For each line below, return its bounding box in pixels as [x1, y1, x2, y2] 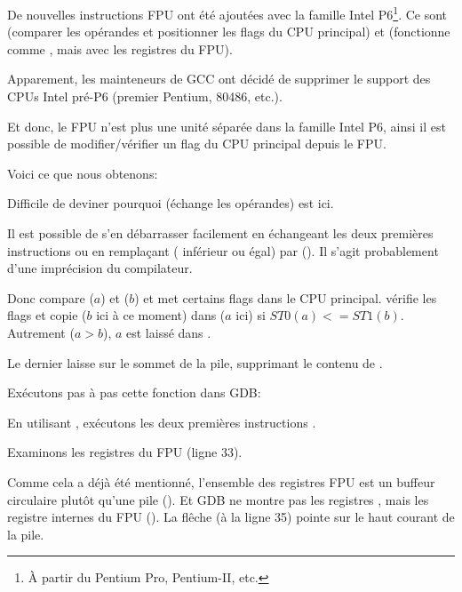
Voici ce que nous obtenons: [7, 164, 158, 182]
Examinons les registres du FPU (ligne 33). [7, 443, 243, 461]
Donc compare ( [7, 288, 94, 307]
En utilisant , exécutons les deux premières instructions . [7, 412, 316, 431]
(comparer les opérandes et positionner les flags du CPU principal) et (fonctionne [7, 22, 450, 41]
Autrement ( [7, 323, 75, 341]
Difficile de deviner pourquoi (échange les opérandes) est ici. [7, 194, 334, 212]
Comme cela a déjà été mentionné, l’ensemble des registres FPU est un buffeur [7, 472, 435, 491]
